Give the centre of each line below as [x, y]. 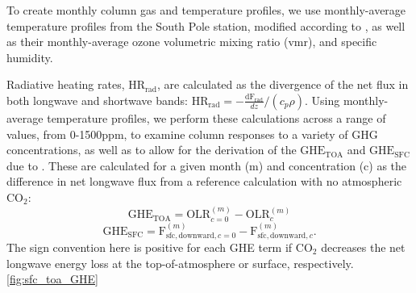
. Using [322, 100]
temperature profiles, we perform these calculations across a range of [216, 117]
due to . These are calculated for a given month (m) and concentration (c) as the [207, 165]
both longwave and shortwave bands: [97, 100]
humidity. [30, 57]
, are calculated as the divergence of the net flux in [283, 84]
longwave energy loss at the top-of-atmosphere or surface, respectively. [180, 263]
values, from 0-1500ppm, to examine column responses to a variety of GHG [192, 134]
